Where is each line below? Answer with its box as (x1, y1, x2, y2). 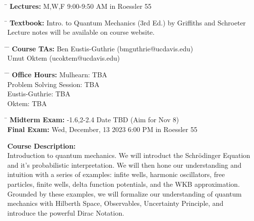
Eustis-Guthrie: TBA (7, 88, 71, 99)
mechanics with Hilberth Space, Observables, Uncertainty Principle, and (7, 198, 224, 208)
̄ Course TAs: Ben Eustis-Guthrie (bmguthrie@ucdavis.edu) (7, 43, 193, 53)
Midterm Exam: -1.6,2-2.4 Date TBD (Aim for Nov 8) (9, 114, 179, 125)
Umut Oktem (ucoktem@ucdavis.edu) (7, 53, 120, 63)
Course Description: (7, 140, 76, 151)
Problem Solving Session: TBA (7, 79, 100, 89)
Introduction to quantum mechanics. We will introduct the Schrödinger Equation (7, 150, 251, 160)
